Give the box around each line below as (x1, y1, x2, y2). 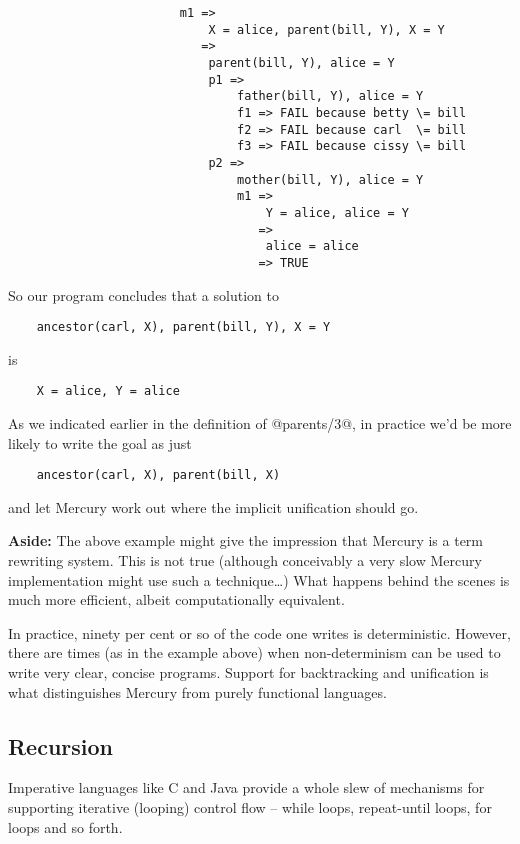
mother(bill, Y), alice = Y (237, 172, 424, 187)
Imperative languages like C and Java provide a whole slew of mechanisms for (8, 777, 485, 798)
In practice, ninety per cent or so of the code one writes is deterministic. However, (8, 622, 511, 643)
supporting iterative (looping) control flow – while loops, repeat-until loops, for (8, 796, 492, 817)
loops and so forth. (8, 816, 123, 837)
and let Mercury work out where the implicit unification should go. (8, 496, 419, 517)
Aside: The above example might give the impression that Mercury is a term (8, 530, 484, 551)
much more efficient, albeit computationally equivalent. (8, 589, 345, 610)
